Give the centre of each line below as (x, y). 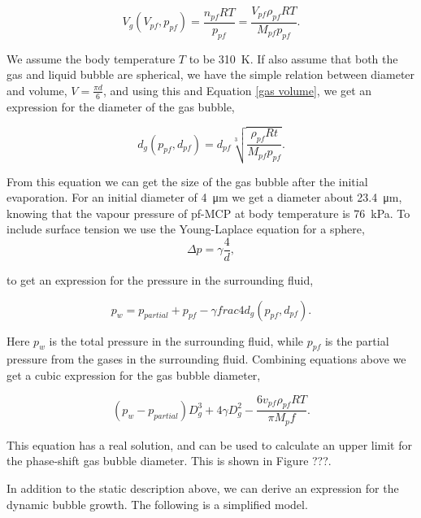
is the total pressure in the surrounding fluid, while (176, 340)
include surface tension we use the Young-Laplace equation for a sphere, (186, 229)
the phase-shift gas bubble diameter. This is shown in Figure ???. (169, 461)
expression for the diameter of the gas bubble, (121, 106)
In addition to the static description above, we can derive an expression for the (203, 488)
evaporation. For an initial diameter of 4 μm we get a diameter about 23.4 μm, (204, 197)
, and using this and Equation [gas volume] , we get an (237, 90)
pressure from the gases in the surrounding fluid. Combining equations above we (206, 359)
